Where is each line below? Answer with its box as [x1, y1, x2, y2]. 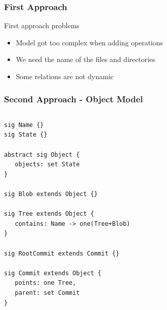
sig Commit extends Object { [4, 269, 102, 277]
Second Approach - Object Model [4, 92, 143, 105]
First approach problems [4, 20, 79, 31]
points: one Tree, [15, 279, 76, 287]
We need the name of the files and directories [16, 54, 155, 65]
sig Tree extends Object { [4, 210, 94, 218]
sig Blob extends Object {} [4, 190, 98, 198]
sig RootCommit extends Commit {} [4, 250, 120, 257]
